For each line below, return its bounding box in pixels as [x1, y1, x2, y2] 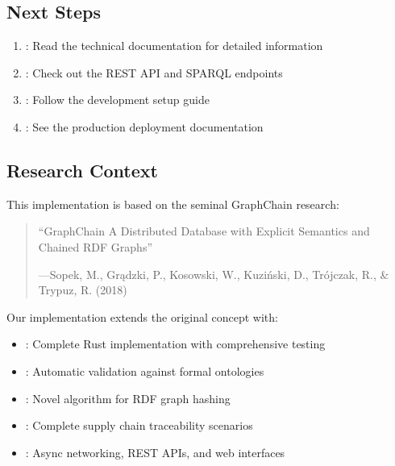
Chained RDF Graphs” [38, 238, 153, 255]
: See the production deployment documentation [25, 118, 264, 135]
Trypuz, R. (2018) [38, 281, 127, 298]
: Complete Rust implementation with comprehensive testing [25, 335, 326, 352]
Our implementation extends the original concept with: [6, 308, 278, 325]
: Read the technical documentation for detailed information [25, 37, 323, 54]
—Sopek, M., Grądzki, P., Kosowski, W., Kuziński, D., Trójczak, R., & [38, 265, 389, 282]
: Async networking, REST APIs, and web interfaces [25, 443, 285, 460]
